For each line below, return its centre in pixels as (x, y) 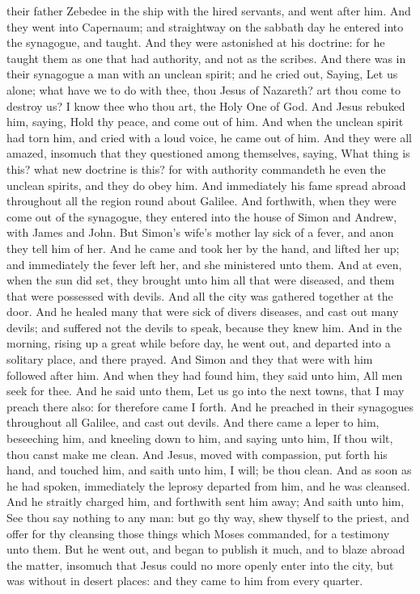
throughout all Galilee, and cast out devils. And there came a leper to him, (193, 422)
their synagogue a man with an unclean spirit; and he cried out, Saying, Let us (202, 74)
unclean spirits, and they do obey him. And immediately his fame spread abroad (206, 185)
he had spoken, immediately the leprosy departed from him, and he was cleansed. (208, 485)
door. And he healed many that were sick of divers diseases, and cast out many (203, 312)
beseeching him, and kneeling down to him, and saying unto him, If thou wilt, (200, 438)
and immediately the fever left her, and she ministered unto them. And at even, (204, 264)
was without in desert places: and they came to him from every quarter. (185, 581)
